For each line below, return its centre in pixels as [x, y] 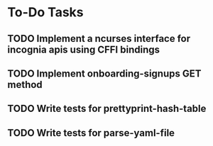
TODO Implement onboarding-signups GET [104, 73]
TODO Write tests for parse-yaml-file [91, 133]
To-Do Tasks [45, 12]
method [25, 85]
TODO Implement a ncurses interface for [99, 39]
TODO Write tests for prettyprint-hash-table [107, 109]
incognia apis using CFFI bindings [83, 49]
